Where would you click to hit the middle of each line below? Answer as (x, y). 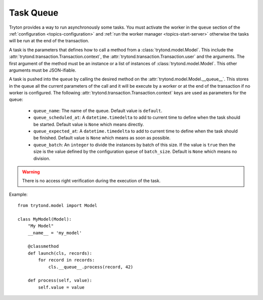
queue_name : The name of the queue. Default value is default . (98, 111)
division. (42, 158)
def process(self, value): (60, 281)
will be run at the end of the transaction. (49, 41)
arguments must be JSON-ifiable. (43, 70)
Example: (18, 194)
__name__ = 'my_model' (55, 233)
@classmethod (43, 246)
